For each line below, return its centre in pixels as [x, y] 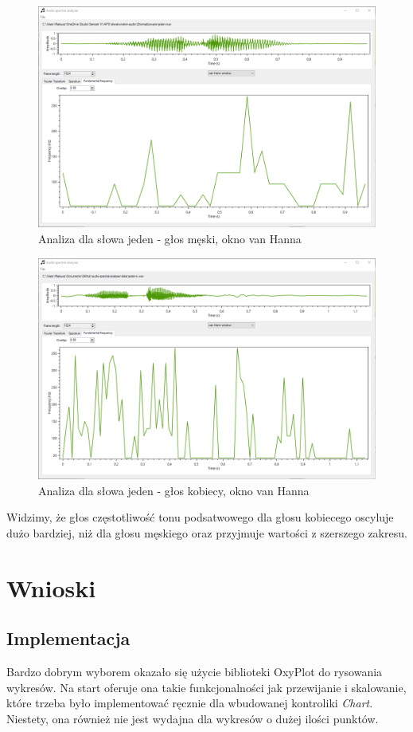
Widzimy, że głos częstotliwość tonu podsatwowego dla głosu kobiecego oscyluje [200, 517]
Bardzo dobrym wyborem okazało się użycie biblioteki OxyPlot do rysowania [195, 671]
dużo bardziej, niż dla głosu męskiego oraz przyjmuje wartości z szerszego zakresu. [207, 532]
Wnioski [51, 587]
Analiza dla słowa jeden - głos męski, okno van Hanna [170, 239]
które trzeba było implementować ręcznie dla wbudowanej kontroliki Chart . [190, 703]
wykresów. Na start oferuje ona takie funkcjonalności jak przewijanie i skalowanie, [206, 687]
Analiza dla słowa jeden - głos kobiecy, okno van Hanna [174, 490]
